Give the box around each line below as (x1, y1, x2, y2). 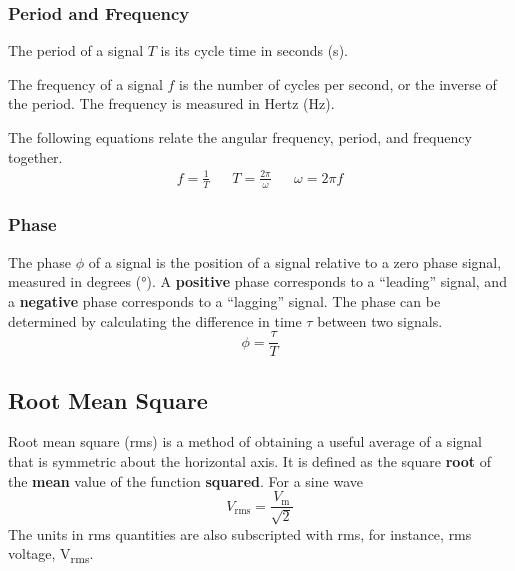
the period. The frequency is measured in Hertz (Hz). (8, 93, 335, 114)
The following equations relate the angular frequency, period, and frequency (8, 127, 472, 147)
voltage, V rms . (8, 543, 94, 567)
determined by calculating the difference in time (8, 310, 302, 331)
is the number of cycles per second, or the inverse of (179, 73, 497, 94)
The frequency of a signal (8, 73, 163, 94)
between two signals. (317, 310, 443, 331)
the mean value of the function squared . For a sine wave (8, 470, 363, 491)
